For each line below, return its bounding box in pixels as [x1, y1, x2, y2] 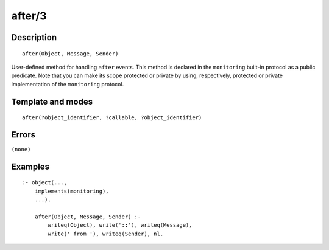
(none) [11, 146, 31, 153]
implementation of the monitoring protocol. [11, 80, 124, 88]
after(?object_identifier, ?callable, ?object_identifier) [22, 114, 202, 121]
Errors [11, 130, 36, 140]
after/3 [11, 9, 47, 23]
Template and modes [11, 96, 93, 106]
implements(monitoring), [34, 187, 109, 195]
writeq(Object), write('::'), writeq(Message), [48, 222, 193, 229]
